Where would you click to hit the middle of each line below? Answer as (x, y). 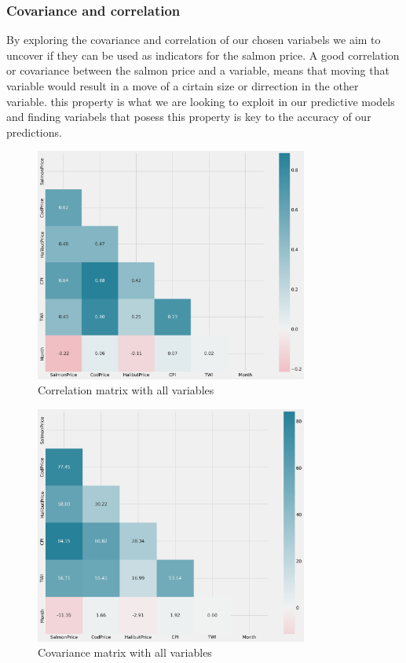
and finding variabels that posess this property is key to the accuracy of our (189, 117)
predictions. (34, 132)
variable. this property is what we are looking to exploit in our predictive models (201, 101)
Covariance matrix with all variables (125, 652)
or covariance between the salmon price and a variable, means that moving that (198, 70)
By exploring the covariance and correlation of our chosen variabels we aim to (194, 40)
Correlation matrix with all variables (126, 390)
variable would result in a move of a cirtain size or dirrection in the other (183, 86)
